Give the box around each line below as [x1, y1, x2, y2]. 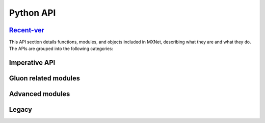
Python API [9, 7, 56, 18]
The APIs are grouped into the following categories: [9, 46, 113, 51]
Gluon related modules [9, 74, 80, 83]
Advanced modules [9, 90, 70, 98]
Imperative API [9, 59, 55, 67]
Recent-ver [9, 26, 45, 34]
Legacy [9, 105, 32, 114]
